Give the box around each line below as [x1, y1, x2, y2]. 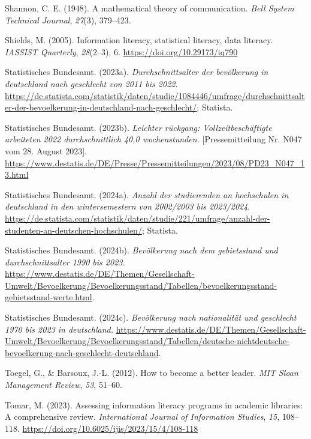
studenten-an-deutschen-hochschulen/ [5, 223, 142, 236]
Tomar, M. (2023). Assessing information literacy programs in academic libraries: [5, 398, 303, 411]
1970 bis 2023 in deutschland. [5, 322, 114, 335]
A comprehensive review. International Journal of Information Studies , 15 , [5, 410, 280, 423]
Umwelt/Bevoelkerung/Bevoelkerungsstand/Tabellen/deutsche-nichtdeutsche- [5, 335, 289, 347]
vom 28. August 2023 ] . [5, 144, 87, 157]
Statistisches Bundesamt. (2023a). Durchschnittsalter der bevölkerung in [5, 65, 268, 78]
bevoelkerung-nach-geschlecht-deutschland [5, 346, 159, 359]
